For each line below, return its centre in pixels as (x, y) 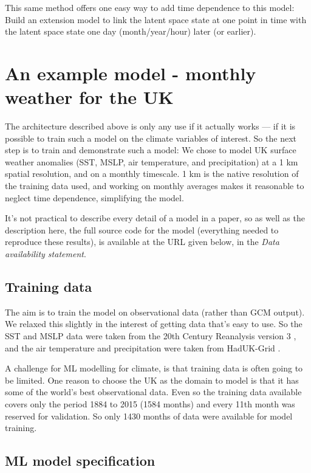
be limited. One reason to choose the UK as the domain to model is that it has (152, 380)
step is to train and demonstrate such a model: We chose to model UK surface (151, 150)
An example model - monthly (131, 73)
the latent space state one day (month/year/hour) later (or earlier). (131, 31)
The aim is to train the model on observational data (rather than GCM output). (155, 312)
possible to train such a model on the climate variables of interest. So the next (151, 138)
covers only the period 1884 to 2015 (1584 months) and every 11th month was (150, 403)
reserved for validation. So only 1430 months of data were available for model (149, 416)
